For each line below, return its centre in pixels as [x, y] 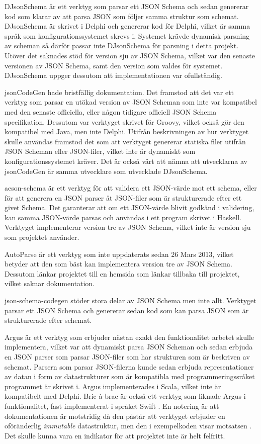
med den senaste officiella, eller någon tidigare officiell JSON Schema [111, 111]
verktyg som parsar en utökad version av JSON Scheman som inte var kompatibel [131, 102]
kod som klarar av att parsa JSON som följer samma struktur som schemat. [122, 16]
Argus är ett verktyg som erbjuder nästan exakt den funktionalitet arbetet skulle [129, 337]
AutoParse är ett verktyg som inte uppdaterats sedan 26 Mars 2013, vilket [119, 254]
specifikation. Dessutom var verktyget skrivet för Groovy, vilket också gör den [124, 121]
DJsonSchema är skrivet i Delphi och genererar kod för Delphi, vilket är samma [127, 26]
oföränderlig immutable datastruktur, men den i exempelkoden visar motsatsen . [128, 426]
